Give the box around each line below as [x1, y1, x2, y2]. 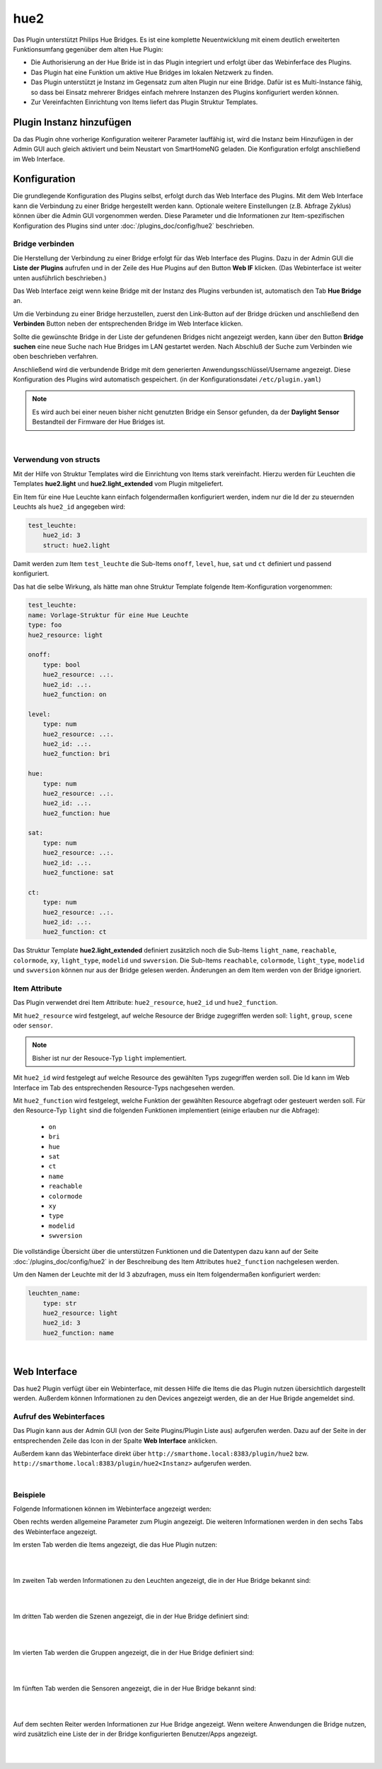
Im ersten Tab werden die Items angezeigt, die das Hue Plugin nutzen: [13, 1540, 217, 1549]
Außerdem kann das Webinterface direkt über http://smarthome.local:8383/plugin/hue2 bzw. [13, 1449, 309, 1458]
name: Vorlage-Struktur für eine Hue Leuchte [28, 611, 189, 619]
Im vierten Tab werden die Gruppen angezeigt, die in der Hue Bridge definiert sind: [13, 1648, 255, 1656]
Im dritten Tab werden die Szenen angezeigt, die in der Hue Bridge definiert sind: [13, 1612, 250, 1620]
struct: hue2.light [42, 541, 111, 549]
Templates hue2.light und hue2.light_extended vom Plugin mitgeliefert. [13, 480, 224, 488]
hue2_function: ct [42, 928, 107, 936]
